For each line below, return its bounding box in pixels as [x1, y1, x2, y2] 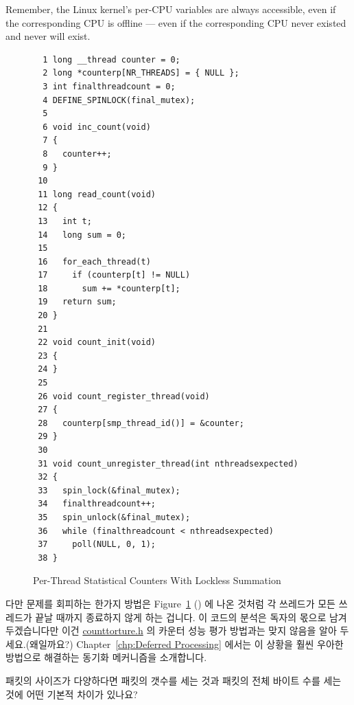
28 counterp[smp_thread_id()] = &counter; [38, 418, 244, 428]
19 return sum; [38, 297, 117, 307]
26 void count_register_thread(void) [38, 391, 210, 401]
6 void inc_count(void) [43, 122, 151, 132]
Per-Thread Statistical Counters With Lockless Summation [33, 573, 281, 587]
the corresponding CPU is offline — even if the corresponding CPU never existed [5, 15, 346, 30]
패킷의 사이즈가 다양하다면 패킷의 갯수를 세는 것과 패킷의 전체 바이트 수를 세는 [5, 673, 342, 687]
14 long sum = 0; [38, 230, 127, 240]
